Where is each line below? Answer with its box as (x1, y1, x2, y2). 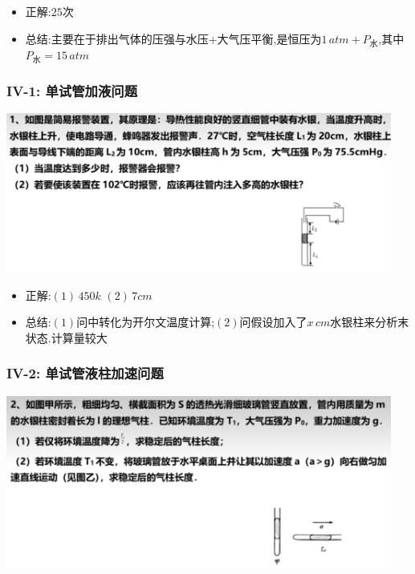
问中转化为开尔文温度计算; (76, 313, 215, 330)
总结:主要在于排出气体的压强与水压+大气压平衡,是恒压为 (25, 30, 322, 46)
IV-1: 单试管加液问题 (6, 80, 138, 100)
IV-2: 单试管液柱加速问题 (6, 363, 164, 383)
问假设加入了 (239, 313, 307, 330)
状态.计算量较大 (25, 329, 108, 346)
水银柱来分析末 (330, 313, 409, 330)
